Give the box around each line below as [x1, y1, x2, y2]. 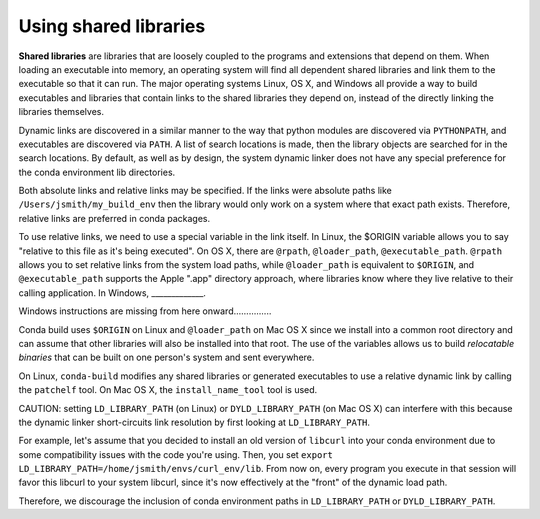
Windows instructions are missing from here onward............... [18, 305, 272, 317]
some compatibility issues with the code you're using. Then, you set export [18, 448, 334, 460]
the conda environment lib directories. [18, 166, 176, 178]
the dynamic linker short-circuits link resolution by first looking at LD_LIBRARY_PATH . [18, 416, 370, 428]
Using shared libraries [18, 15, 206, 37]
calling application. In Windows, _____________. [18, 286, 207, 299]
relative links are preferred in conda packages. [18, 212, 211, 224]
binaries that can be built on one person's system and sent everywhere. [18, 351, 315, 364]
